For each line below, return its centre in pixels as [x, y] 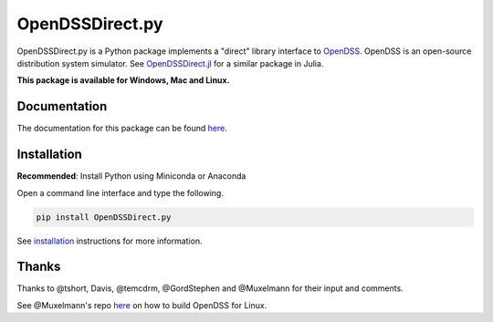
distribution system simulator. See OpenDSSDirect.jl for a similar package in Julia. [170, 63]
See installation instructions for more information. [110, 241]
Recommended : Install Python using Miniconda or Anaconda [131, 176]
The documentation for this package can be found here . [122, 129]
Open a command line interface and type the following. [120, 192]
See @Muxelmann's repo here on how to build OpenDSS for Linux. [142, 305]
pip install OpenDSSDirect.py [104, 217]
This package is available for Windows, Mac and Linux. [123, 80]
